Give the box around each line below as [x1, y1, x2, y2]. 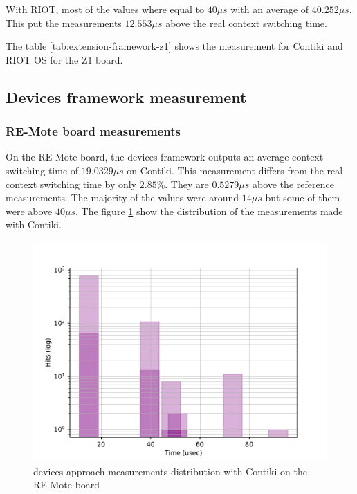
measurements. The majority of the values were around [6, 190, 239, 205]
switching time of [6, 163, 79, 177]
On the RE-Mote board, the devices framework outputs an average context [6, 149, 324, 164]
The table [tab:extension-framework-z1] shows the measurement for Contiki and [6, 39, 343, 53]
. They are [165, 176, 209, 191]
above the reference [253, 176, 334, 191]
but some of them [265, 190, 340, 205]
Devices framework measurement [6, 86, 247, 107]
